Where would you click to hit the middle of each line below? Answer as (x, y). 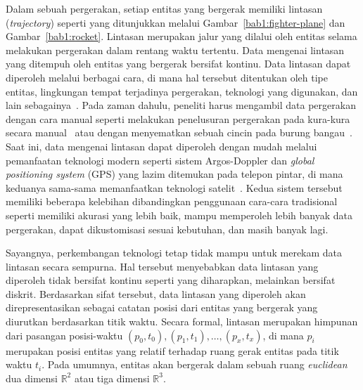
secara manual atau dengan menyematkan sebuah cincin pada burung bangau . (179, 132)
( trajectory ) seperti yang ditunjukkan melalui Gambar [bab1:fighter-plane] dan (176, 22)
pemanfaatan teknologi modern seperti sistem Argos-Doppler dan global (160, 160)
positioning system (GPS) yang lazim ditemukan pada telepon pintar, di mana (174, 174)
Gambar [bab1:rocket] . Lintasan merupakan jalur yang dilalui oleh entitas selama (181, 36)
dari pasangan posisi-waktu (64, 335)
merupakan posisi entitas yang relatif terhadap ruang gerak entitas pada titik (172, 350)
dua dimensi (32, 378)
